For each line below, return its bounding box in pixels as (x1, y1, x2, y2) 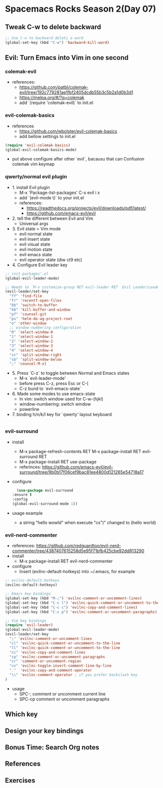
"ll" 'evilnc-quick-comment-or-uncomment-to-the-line (9, 645, 120, 650)
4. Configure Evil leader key (12, 262, 68, 268)
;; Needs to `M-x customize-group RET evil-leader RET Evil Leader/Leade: (5, 284, 162, 290)
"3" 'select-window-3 (9, 343, 53, 348)
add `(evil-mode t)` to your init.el (19, 194, 84, 200)
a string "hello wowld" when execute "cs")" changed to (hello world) (19, 520, 156, 525)
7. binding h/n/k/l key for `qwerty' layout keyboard (12, 412, 112, 418)
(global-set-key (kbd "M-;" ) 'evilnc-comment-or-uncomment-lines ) (5, 596, 142, 601)
